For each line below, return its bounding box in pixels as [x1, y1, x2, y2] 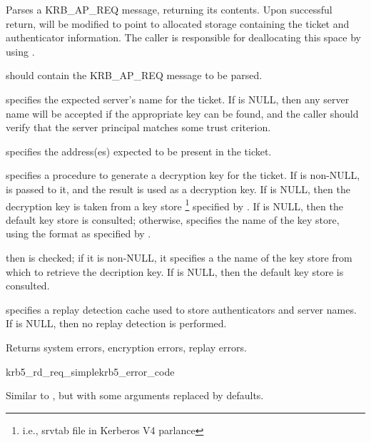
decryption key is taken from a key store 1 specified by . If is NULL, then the [6, 196, 343, 213]
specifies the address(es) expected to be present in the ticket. [6, 143, 272, 158]
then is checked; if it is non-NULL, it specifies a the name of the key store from [6, 250, 352, 264]
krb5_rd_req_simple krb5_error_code [6, 364, 175, 379]
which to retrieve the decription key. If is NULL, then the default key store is [6, 264, 344, 279]
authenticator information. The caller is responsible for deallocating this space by [6, 30, 361, 45]
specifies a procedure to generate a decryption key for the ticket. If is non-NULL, [6, 168, 360, 183]
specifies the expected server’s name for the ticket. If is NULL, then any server [6, 91, 350, 106]
